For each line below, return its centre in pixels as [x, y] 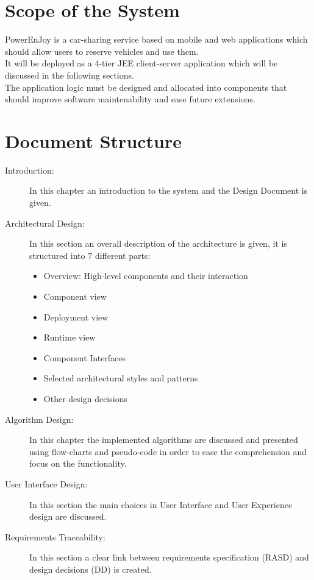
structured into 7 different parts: [90, 255]
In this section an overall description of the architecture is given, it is [158, 243]
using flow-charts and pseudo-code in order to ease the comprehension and [168, 451]
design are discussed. [68, 516]
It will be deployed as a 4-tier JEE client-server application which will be [141, 63]
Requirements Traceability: [55, 536]
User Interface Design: [46, 483]
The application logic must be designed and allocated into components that [146, 87]
